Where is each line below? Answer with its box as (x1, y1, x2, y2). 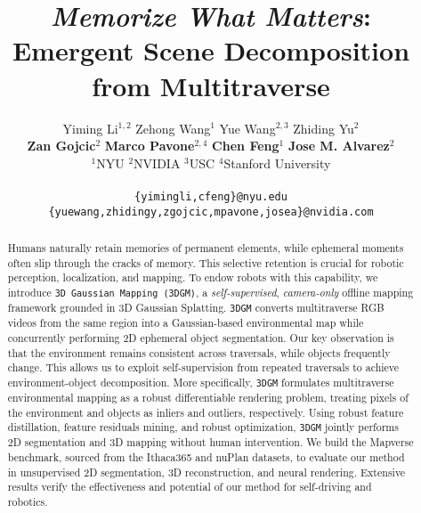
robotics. (7, 494, 48, 509)
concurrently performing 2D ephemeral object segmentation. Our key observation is (7, 330, 394, 345)
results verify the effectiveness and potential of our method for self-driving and (7, 479, 372, 494)
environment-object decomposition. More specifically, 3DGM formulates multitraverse (7, 374, 394, 389)
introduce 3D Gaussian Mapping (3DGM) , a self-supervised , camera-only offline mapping (7, 284, 414, 299)
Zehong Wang (135, 118, 211, 137)
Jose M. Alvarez (287, 136, 390, 155)
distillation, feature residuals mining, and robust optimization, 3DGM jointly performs (7, 419, 399, 435)
